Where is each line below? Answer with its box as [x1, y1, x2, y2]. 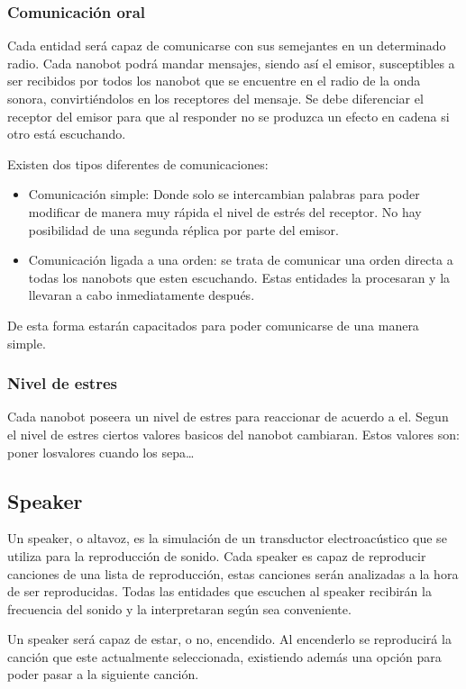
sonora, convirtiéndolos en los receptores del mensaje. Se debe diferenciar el [7, 89, 424, 107]
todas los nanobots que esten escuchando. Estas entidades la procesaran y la [28, 267, 451, 286]
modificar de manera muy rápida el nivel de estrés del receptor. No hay [28, 202, 422, 221]
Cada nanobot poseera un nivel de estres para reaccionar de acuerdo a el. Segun [7, 407, 449, 426]
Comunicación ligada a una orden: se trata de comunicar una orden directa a [28, 250, 453, 269]
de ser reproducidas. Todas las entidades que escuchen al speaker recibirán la [7, 582, 432, 601]
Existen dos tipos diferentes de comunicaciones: [7, 154, 269, 173]
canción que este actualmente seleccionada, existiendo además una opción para [7, 647, 442, 666]
